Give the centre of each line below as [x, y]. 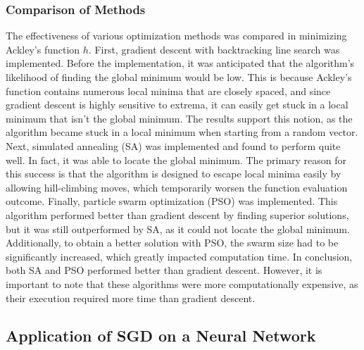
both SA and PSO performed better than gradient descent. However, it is [164, 270]
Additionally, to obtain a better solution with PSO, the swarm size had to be [172, 243]
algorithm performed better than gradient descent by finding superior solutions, [177, 214]
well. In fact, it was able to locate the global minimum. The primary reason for [176, 160]
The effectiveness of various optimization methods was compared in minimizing [176, 36]
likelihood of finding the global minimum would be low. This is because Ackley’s [179, 77]
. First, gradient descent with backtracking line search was [214, 49]
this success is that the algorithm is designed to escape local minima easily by [174, 174]
